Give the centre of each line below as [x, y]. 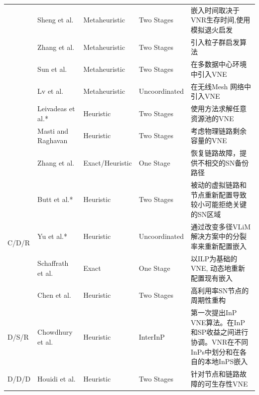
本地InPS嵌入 [226, 361]
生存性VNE [230, 383]
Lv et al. [51, 91]
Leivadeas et [56, 108]
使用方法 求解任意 [219, 108]
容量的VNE [209, 140]
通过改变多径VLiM [221, 226]
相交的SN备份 [227, 162]
